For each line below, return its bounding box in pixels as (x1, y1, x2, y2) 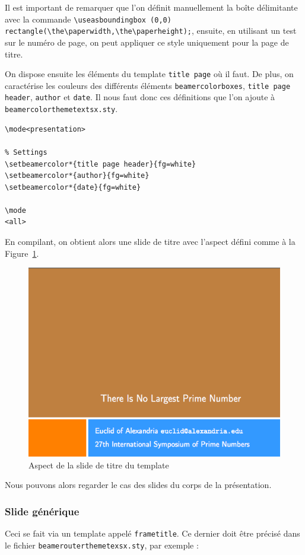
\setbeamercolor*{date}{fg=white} (5, 183, 141, 192)
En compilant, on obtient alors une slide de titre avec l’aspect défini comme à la (5, 235, 296, 248)
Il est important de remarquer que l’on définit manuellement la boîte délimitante (5, 1, 298, 13)
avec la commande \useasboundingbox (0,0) (5, 12, 171, 25)
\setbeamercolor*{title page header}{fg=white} (5, 160, 196, 168)
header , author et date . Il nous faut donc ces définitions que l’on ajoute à (5, 91, 275, 103)
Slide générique (5, 503, 80, 518)
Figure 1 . (5, 247, 39, 259)
